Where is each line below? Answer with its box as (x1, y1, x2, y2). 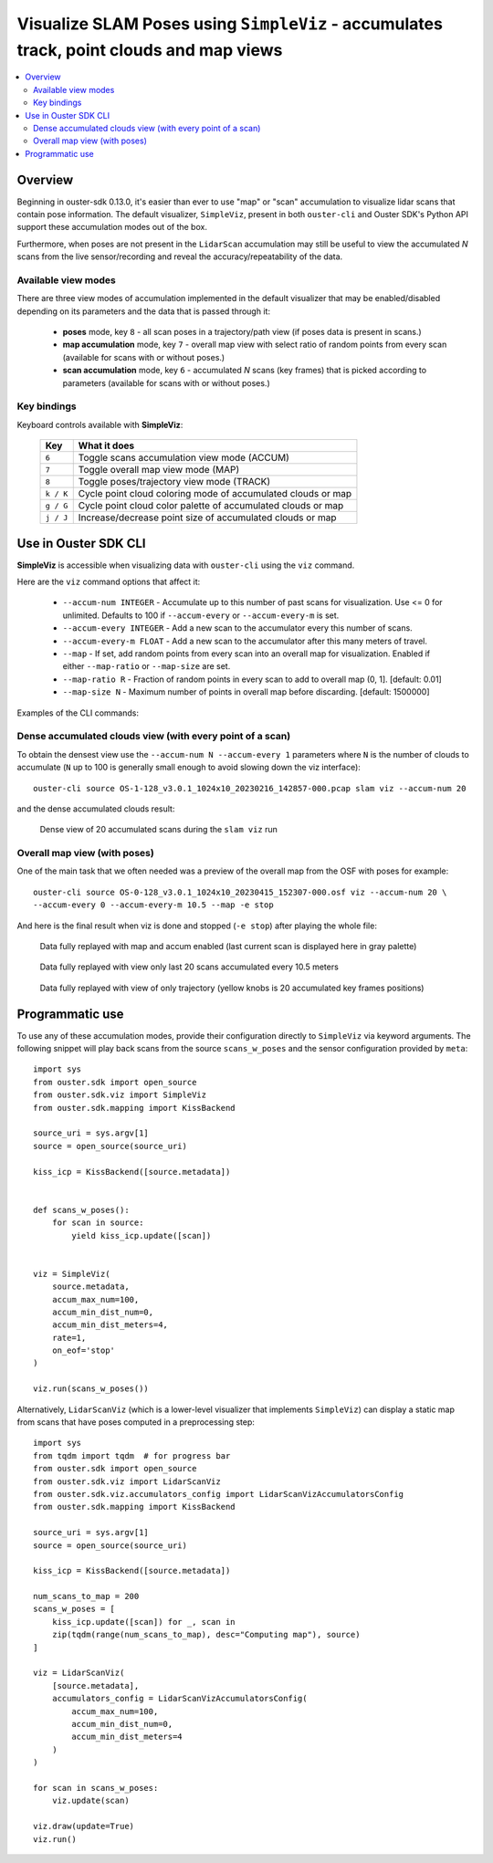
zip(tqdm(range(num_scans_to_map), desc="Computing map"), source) (51, 1629, 361, 1640)
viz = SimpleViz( (33, 1269, 110, 1279)
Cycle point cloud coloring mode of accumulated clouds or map (78, 487, 352, 500)
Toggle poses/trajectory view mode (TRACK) (78, 476, 271, 488)
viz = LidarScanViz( (33, 1668, 125, 1679)
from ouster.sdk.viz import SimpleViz (33, 1090, 207, 1100)
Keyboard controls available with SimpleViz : (16, 419, 184, 430)
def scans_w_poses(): (33, 1205, 130, 1215)
